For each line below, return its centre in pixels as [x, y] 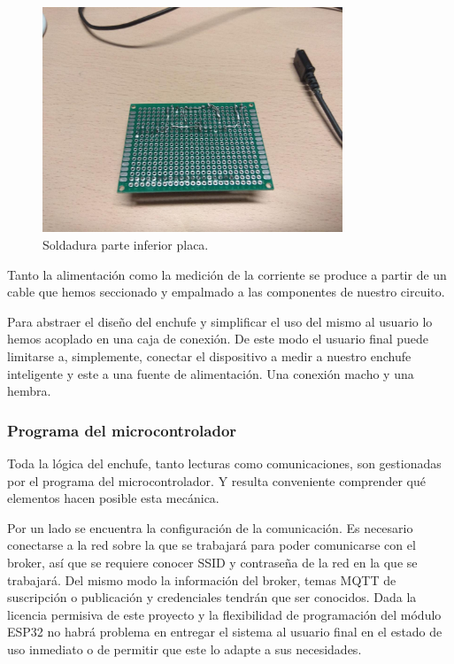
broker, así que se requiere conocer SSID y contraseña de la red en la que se [212, 562]
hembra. [29, 391]
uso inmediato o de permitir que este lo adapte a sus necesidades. [185, 649]
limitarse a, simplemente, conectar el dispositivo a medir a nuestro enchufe [209, 355]
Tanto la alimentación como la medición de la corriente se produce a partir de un [227, 274]
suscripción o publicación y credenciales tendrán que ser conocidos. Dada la [212, 597]
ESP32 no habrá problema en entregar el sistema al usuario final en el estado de [225, 632]
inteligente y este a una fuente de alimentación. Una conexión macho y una [211, 373]
